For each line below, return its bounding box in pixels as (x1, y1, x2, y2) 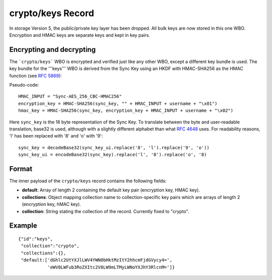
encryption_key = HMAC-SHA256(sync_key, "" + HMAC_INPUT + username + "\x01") (18, 101, 218, 106)
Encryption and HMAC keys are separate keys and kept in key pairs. (9, 32, 151, 38)
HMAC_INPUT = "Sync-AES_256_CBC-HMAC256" (18, 94, 122, 99)
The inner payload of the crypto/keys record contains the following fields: (9, 178, 167, 184)
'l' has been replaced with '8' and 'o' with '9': (9, 133, 103, 139)
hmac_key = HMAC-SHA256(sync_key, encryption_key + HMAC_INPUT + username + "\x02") (18, 108, 234, 113)
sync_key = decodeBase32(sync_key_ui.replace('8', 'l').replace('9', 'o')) (18, 145, 210, 151)
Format (9, 164, 33, 173)
